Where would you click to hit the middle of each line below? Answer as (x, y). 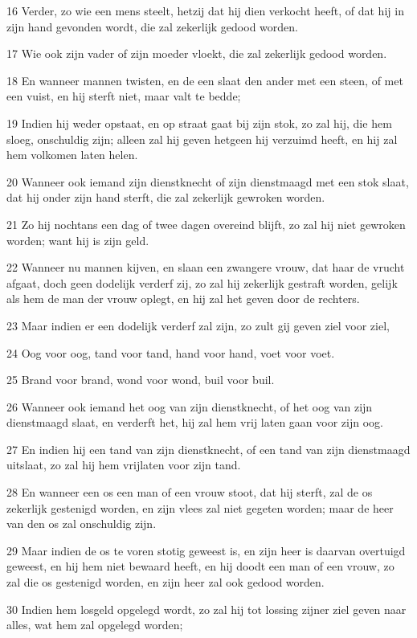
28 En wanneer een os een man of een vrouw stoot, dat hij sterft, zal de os (190, 492)
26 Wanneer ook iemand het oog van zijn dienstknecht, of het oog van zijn (190, 406)
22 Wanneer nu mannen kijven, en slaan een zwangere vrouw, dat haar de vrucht (206, 267)
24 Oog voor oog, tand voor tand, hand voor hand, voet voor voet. (171, 352)
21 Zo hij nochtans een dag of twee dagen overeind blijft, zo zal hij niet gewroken (206, 224)
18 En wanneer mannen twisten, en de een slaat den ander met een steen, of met (205, 80)
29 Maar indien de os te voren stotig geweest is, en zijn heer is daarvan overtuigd (206, 550)
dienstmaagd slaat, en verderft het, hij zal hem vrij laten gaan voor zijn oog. (195, 422)
